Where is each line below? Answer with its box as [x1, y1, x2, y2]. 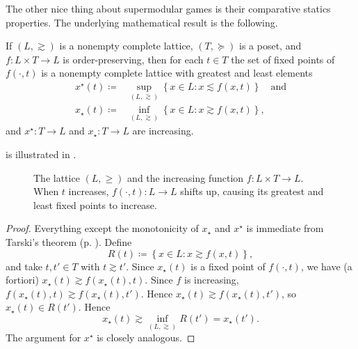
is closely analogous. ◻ [97, 330, 195, 345]
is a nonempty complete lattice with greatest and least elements [41, 65, 313, 80]
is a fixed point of [190, 258, 266, 273]
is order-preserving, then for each [63, 52, 204, 66]
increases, [68, 184, 109, 199]
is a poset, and [239, 38, 302, 53]
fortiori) [6, 272, 39, 287]
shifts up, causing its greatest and [180, 184, 324, 199]
